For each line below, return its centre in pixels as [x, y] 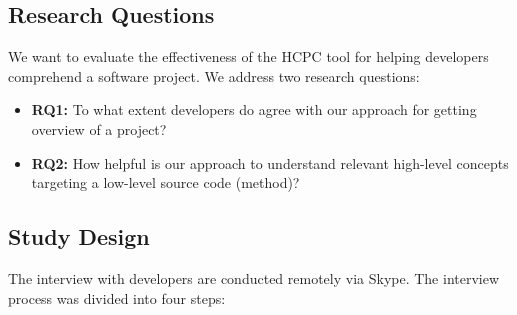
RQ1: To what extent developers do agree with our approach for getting [254, 109]
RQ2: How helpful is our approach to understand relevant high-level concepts [270, 162]
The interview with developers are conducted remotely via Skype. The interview [254, 277]
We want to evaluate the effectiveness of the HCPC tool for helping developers [248, 56]
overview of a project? [99, 128]
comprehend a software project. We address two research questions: [214, 75]
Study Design [79, 236]
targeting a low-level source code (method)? [165, 182]
